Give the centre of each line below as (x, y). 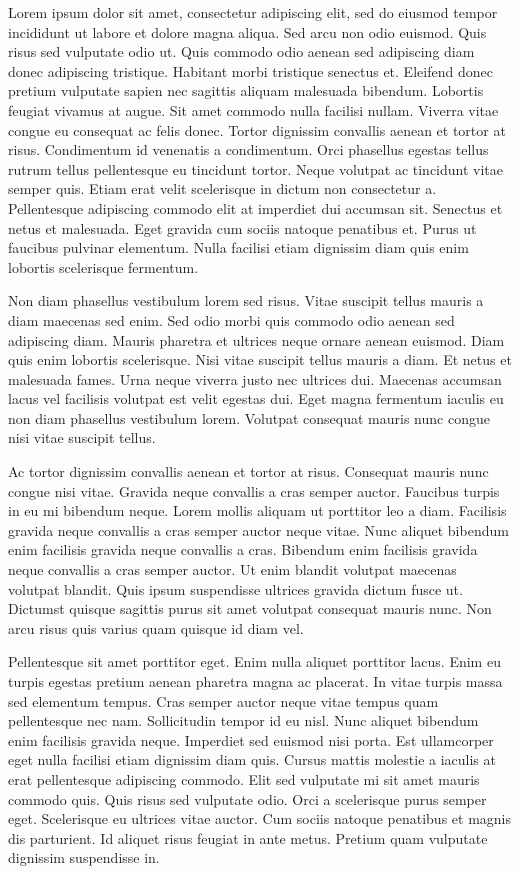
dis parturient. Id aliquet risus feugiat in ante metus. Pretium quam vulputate (248, 837)
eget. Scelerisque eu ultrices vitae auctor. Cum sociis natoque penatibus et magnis (259, 818)
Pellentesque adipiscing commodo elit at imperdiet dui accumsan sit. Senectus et (255, 207)
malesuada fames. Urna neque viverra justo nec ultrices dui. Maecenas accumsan (255, 378)
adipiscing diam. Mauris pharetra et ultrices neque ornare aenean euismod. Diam (256, 339)
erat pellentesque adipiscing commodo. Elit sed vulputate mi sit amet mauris (244, 778)
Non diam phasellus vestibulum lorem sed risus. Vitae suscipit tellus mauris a (246, 300)
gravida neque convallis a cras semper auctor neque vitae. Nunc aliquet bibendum (258, 529)
